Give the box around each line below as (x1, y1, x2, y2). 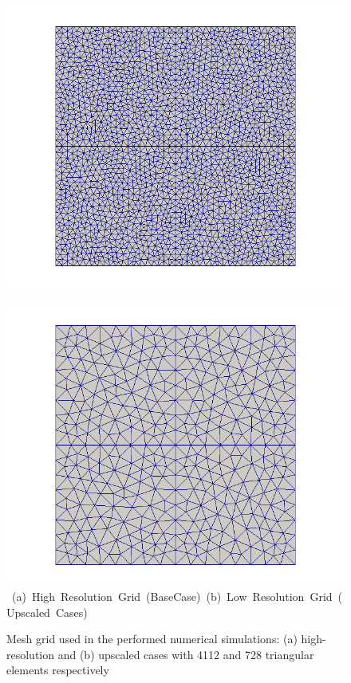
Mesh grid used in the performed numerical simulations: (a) (6, 630, 298, 647)
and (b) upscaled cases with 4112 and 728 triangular (57, 646, 314, 662)
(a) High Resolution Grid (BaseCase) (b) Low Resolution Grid (11, 588, 333, 605)
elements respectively (6, 661, 109, 678)
